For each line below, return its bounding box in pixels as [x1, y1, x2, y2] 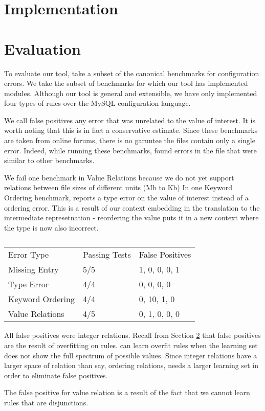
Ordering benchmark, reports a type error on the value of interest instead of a [4, 192, 249, 203]
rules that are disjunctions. [4, 397, 89, 407]
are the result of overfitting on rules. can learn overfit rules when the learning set [4, 340, 258, 350]
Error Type [8, 248, 49, 261]
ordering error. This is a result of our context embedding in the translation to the [4, 202, 260, 213]
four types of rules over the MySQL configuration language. [4, 98, 191, 108]
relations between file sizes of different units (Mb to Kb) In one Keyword [4, 182, 233, 193]
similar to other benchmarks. [4, 155, 95, 166]
